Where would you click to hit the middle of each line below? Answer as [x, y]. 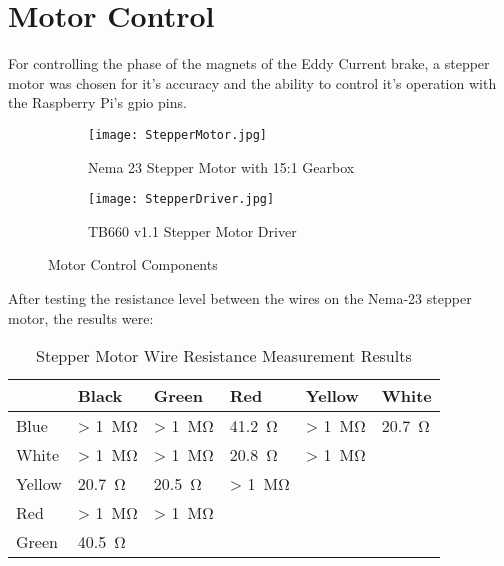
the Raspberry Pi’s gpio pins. [97, 102]
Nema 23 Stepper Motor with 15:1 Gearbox [221, 166]
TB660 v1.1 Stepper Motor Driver [192, 230]
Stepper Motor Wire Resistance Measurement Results [224, 356]
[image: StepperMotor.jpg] [177, 134]
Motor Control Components [133, 264]
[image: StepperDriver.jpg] [181, 199]
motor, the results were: [81, 317]
